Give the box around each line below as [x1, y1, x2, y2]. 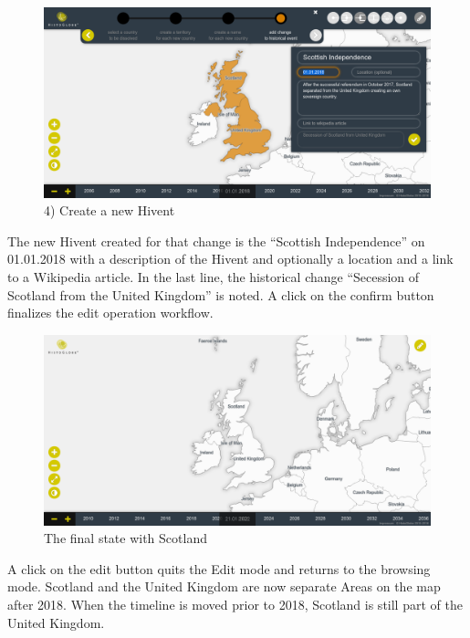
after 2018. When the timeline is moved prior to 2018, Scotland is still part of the [7, 594, 463, 613]
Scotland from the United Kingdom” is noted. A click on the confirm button [7, 285, 434, 304]
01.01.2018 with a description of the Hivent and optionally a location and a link [7, 249, 454, 268]
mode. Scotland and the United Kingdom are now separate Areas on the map [7, 577, 441, 596]
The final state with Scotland [44, 528, 207, 548]
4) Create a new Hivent [44, 201, 175, 220]
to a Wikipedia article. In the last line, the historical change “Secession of [7, 267, 420, 287]
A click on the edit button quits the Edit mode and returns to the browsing [7, 559, 431, 578]
